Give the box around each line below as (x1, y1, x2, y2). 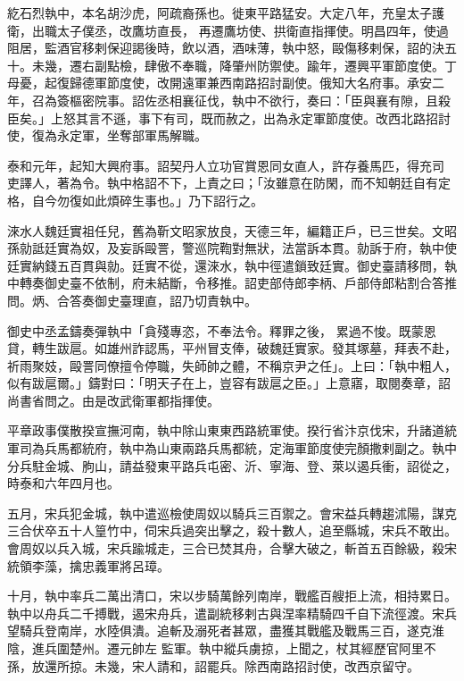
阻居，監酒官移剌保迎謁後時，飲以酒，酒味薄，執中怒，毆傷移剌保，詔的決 (7, 38, 444, 57)
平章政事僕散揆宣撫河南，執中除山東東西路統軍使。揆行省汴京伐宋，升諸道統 (7, 421, 457, 440)
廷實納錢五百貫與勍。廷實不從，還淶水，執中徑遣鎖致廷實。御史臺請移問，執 (7, 256, 457, 274)
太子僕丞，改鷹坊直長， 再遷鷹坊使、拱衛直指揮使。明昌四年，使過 (56, 21, 449, 39)
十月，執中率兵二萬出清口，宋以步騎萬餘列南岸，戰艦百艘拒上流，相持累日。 (7, 586, 457, 605)
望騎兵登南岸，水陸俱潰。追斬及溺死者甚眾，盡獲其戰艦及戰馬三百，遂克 (7, 621, 432, 640)
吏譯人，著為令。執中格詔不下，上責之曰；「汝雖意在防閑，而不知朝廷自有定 (7, 173, 451, 192)
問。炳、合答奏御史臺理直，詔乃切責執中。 (7, 290, 257, 309)
